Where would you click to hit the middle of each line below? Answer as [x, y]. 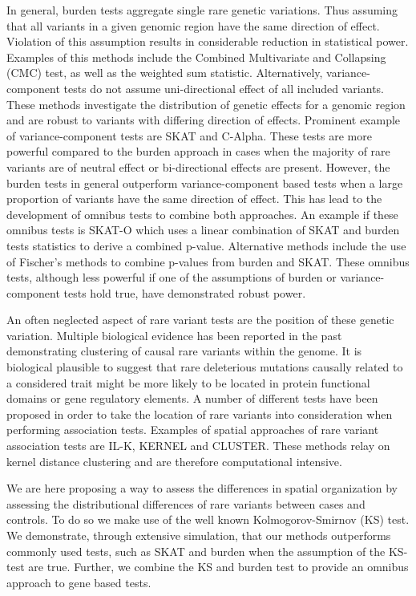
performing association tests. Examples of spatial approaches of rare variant [193, 430]
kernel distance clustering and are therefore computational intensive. [174, 461]
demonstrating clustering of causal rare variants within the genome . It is [184, 351]
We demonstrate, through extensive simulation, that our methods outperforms [199, 535]
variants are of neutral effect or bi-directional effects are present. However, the [198, 166]
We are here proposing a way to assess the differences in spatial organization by [202, 488]
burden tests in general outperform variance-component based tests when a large [205, 182]
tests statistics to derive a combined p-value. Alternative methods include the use [206, 245]
